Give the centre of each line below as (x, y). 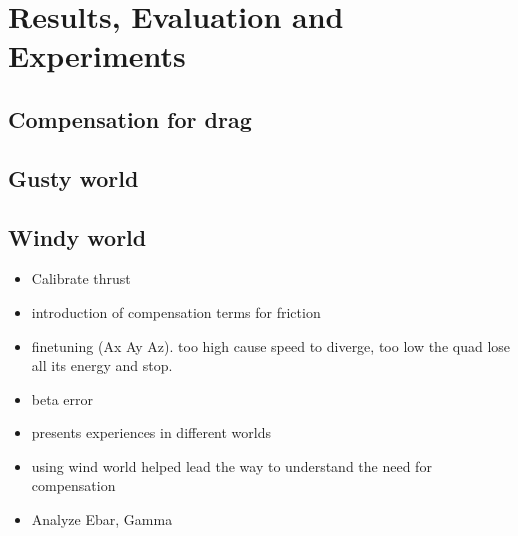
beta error (62, 398)
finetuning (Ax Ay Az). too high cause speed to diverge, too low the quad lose (271, 345)
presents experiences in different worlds (151, 432)
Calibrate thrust (81, 278)
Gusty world (73, 177)
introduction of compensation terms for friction (176, 311)
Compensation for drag (130, 118)
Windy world (77, 236)
